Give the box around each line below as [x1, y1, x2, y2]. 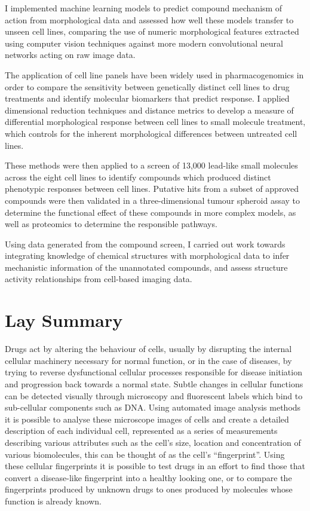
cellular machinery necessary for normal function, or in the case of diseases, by [5, 354, 292, 366]
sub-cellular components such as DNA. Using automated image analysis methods [5, 401, 301, 414]
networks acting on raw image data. [5, 48, 136, 61]
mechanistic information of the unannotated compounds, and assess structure [5, 261, 288, 273]
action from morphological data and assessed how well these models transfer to [5, 13, 294, 26]
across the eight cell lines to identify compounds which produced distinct [5, 170, 271, 183]
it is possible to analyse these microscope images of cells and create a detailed [5, 412, 289, 425]
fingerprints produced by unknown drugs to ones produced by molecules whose [5, 483, 293, 495]
